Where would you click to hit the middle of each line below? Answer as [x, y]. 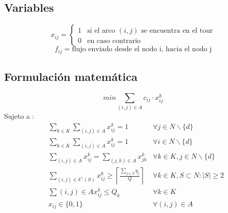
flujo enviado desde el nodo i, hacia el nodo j [142, 49]
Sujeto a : [19, 116]
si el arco [101, 31]
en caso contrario [114, 41]
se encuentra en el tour [177, 31]
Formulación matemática [71, 77]
